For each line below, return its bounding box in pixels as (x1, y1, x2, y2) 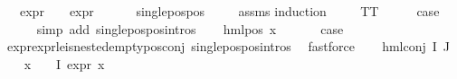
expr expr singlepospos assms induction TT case (19, 2, 440, 20)
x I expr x (24, 54, 105, 73)
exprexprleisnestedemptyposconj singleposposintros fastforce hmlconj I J (6, 37, 451, 56)
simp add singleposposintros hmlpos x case (36, 19, 344, 38)
